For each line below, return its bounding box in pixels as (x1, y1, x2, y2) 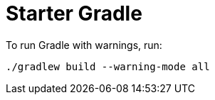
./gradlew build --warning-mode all (6, 60, 210, 72)
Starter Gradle (6, 1, 142, 26)
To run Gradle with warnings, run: (6, 38, 162, 51)
